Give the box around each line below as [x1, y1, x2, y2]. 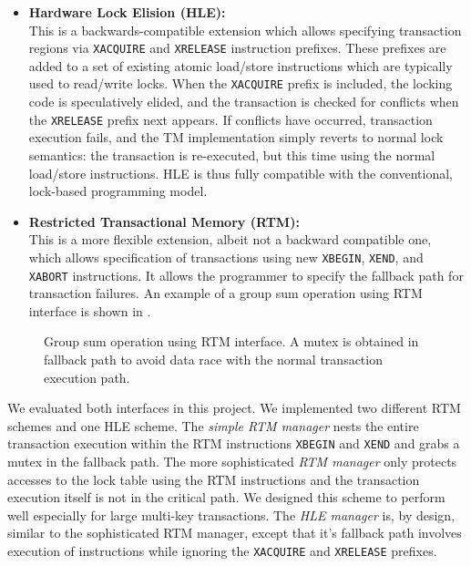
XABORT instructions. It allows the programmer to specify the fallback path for [28, 265, 464, 284]
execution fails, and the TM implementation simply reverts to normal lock [28, 128, 444, 147]
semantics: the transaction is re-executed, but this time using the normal [28, 145, 435, 164]
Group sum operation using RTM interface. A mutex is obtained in [44, 332, 419, 351]
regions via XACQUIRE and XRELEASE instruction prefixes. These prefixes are [28, 38, 446, 57]
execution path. [44, 367, 130, 386]
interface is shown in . [28, 301, 151, 320]
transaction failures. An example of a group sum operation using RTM [28, 283, 423, 303]
